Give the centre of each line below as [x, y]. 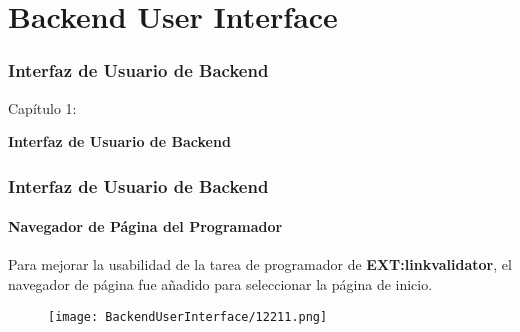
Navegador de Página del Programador [145, 226]
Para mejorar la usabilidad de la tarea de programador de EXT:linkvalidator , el [260, 264]
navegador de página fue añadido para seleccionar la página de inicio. [220, 284]
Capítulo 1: [42, 107]
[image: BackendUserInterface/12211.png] [188, 316]
